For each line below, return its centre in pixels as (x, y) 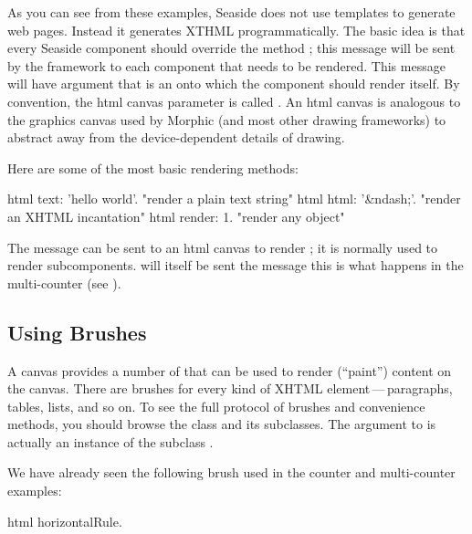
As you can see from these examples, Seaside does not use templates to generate (231, 12)
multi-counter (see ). (64, 283)
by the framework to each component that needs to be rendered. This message (226, 65)
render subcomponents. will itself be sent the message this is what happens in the (236, 265)
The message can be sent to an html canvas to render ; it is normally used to (223, 247)
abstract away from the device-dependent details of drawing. (176, 137)
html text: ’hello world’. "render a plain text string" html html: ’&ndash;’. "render (234, 199)
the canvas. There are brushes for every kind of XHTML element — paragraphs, (230, 388)
